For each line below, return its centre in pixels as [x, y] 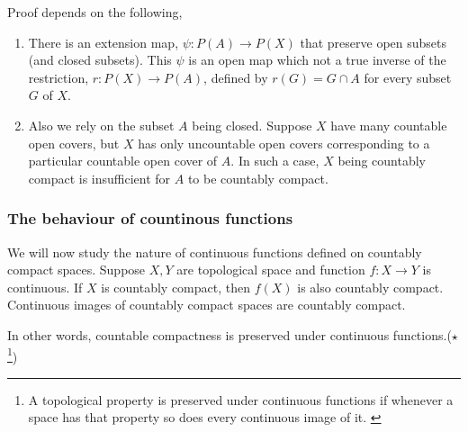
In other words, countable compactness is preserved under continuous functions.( [229, 334]
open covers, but [74, 143]
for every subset [408, 77]
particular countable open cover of [123, 161]
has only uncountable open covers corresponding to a [284, 143]
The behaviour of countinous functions [150, 218]
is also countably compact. [370, 287]
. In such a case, [275, 161]
